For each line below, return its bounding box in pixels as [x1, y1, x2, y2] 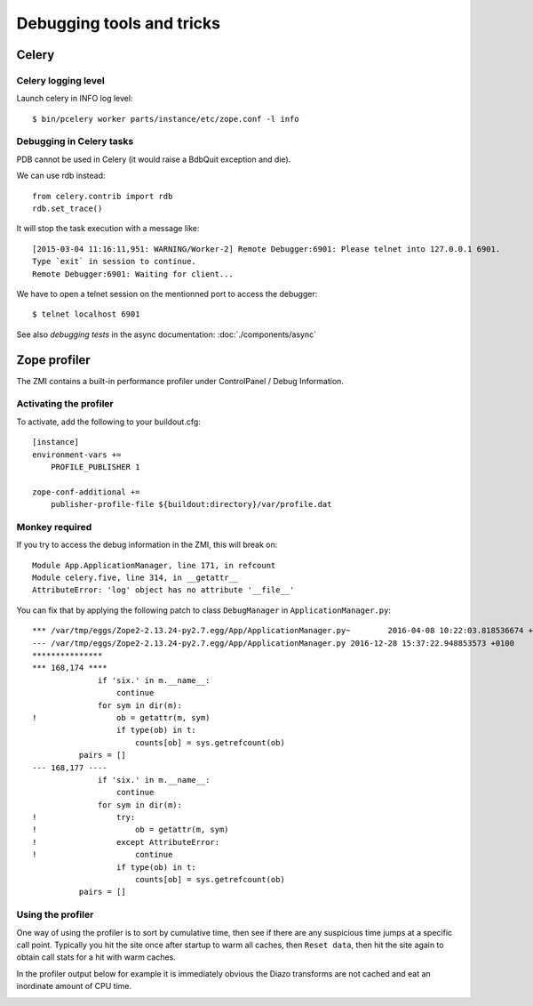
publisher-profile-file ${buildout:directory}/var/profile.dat [50, 499, 332, 510]
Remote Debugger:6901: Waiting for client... [32, 269, 235, 279]
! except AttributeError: [32, 837, 220, 847]
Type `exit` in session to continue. [32, 256, 197, 267]
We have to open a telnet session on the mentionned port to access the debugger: [16, 288, 318, 299]
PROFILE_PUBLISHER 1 [50, 462, 140, 471]
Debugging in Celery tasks [16, 135, 134, 148]
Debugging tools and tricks [16, 13, 221, 33]
